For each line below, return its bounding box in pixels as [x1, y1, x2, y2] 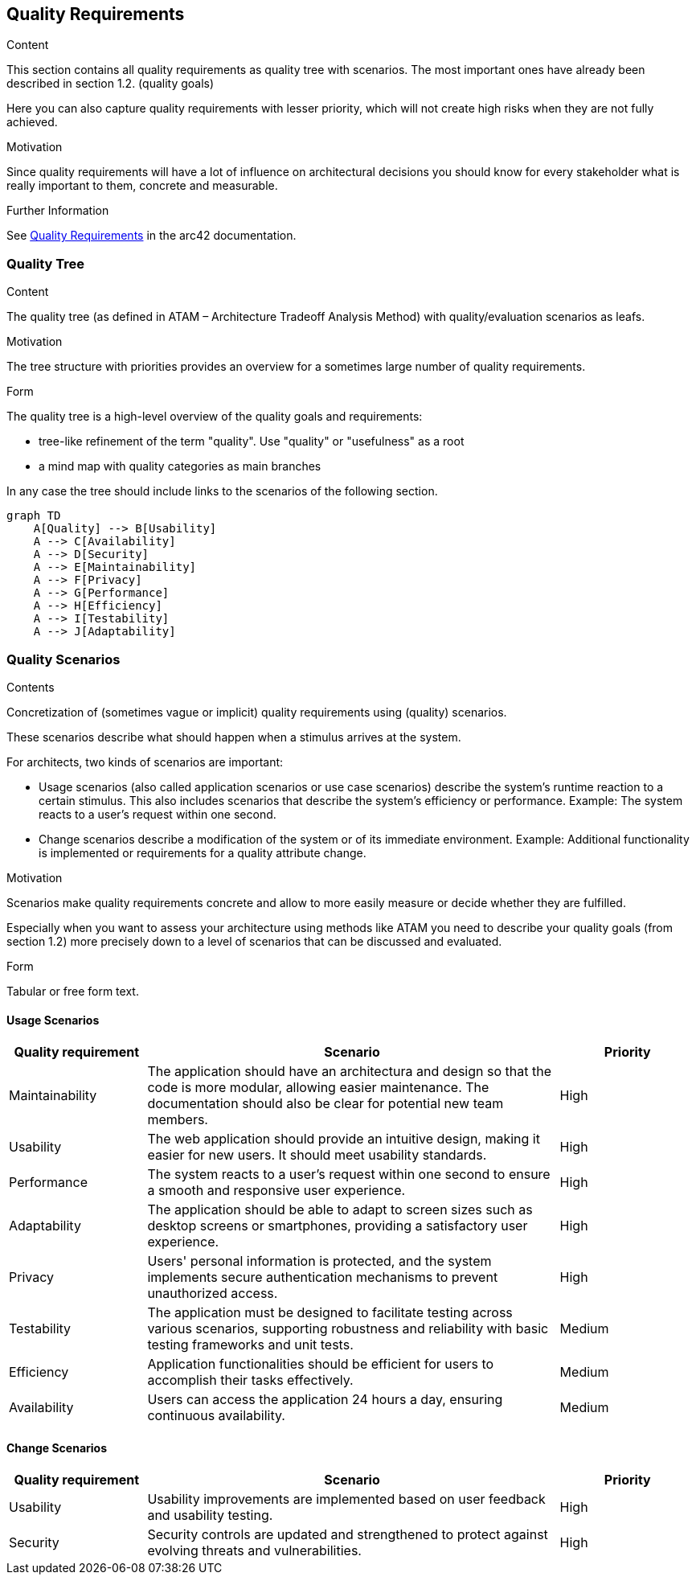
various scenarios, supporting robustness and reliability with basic [147, 1320, 549, 1337]
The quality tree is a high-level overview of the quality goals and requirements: [6, 409, 423, 424]
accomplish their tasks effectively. [147, 1372, 354, 1389]
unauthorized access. [147, 1285, 278, 1302]
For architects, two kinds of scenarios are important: [6, 754, 284, 769]
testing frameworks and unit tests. [147, 1337, 354, 1353]
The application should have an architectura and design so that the [147, 1063, 551, 1080]
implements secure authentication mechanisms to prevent [147, 1269, 498, 1286]
